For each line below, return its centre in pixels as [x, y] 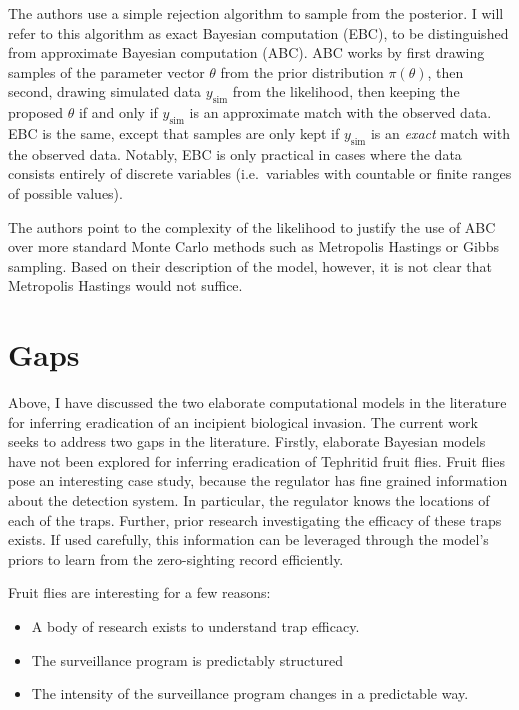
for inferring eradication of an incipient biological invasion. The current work [243, 421]
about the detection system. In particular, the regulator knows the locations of [249, 500]
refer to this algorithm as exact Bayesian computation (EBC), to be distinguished [258, 32]
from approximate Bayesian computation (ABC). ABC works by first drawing [246, 52]
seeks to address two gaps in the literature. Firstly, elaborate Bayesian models [247, 441]
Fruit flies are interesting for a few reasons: [139, 592]
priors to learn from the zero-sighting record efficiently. [176, 558]
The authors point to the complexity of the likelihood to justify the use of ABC [252, 226]
